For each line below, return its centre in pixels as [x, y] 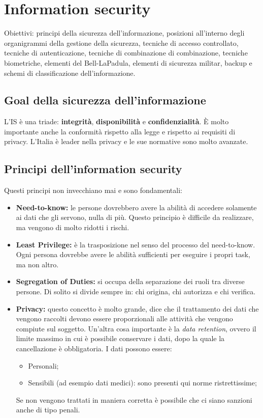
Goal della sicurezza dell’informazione [105, 100]
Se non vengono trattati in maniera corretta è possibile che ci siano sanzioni [134, 399]
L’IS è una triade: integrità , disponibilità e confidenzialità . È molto [117, 121]
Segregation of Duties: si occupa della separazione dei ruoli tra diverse [130, 281]
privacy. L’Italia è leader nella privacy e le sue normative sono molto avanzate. [126, 141]
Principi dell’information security [93, 169]
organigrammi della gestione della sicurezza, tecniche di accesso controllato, [121, 43]
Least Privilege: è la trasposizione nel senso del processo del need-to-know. [136, 244]
